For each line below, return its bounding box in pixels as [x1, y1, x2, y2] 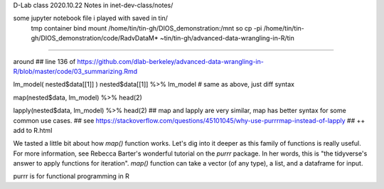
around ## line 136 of [13, 57, 76, 65]
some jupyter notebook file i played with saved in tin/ [13, 14, 169, 23]
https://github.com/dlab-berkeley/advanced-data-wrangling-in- [77, 57, 265, 65]
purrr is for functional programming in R [13, 172, 129, 180]
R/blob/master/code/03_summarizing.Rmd [13, 67, 138, 75]
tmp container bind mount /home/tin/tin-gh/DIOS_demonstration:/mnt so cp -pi [31, 23, 262, 32]
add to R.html [13, 126, 53, 134]
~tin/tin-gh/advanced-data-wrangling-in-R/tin [159, 34, 294, 43]
